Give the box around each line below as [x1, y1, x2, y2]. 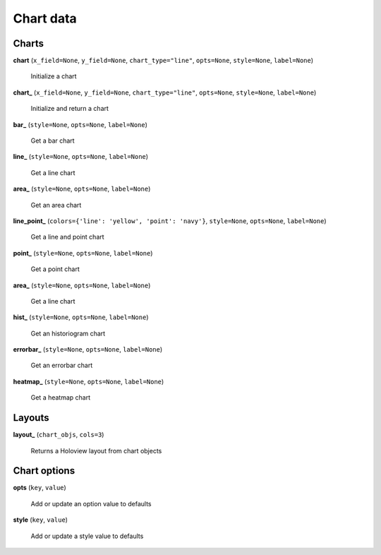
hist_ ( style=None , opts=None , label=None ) [13, 313, 149, 321]
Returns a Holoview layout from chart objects [30, 446, 162, 455]
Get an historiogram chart [30, 329, 106, 338]
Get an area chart [30, 201, 82, 209]
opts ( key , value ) [13, 484, 66, 492]
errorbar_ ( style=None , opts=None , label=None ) [13, 345, 163, 354]
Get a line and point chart [30, 233, 105, 241]
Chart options [13, 465, 75, 477]
